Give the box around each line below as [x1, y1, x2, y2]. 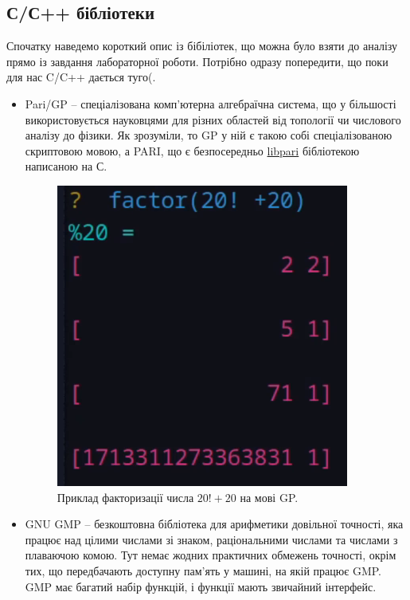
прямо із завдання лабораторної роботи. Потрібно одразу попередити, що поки [6, 53, 389, 69]
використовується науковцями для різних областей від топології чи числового [25, 111, 401, 127]
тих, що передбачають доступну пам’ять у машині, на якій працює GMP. [25, 562, 381, 578]
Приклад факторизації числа [57, 488, 194, 505]
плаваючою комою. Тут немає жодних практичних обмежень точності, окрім [25, 547, 396, 563]
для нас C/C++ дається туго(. [6, 69, 156, 85]
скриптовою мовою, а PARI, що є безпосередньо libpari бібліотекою [25, 142, 360, 159]
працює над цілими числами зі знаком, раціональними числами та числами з [25, 531, 398, 547]
